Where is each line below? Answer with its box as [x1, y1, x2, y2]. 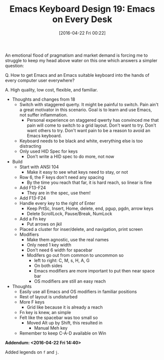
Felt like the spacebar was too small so [19, 315, 98, 320]
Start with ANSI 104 [19, 164, 59, 170]
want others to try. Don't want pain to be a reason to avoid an [26, 127, 151, 133]
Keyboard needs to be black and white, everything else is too [19, 138, 143, 144]
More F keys [19, 299, 45, 305]
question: [5, 63, 24, 68]
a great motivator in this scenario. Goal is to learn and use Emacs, [19, 107, 152, 112]
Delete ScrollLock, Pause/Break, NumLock [26, 210, 113, 216]
